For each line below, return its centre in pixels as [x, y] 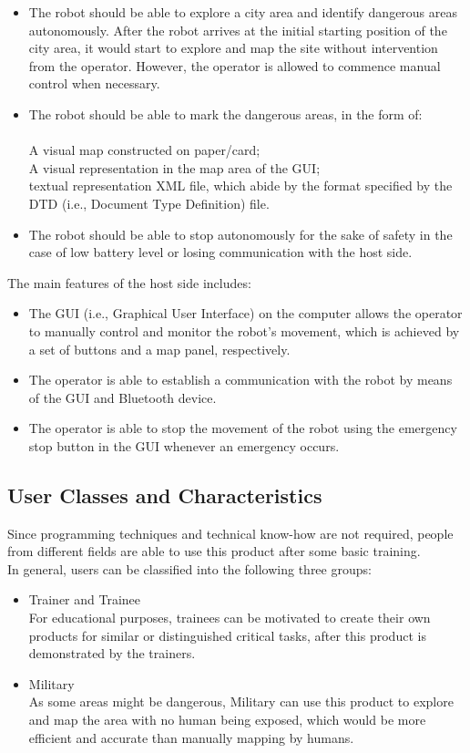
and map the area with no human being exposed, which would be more [227, 720]
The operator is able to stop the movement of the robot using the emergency [243, 428]
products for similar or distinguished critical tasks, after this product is [227, 635]
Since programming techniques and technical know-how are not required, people [230, 533]
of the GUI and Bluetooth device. [123, 397]
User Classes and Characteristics [165, 495]
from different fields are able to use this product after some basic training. [214, 551]
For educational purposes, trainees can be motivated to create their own [230, 618]
